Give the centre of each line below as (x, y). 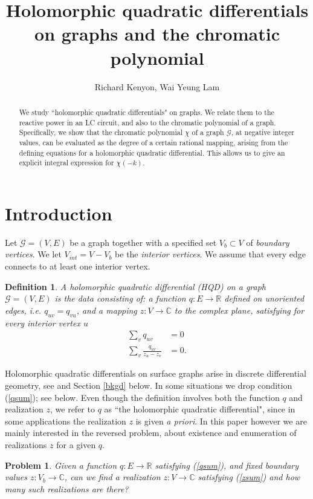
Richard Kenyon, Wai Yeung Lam (157, 86)
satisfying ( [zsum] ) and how (249, 477)
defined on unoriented (264, 298)
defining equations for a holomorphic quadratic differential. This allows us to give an (152, 152)
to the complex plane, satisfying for (239, 310)
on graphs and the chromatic (157, 34)
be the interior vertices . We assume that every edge (210, 254)
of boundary (268, 242)
